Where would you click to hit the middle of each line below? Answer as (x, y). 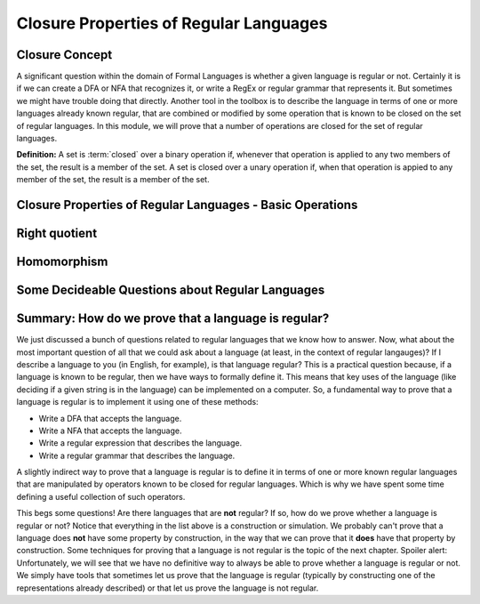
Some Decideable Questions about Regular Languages (171, 290)
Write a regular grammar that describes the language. (137, 455)
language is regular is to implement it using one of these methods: (137, 402)
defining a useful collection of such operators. (101, 496)
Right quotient (57, 234)
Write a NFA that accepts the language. (110, 431)
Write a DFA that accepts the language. (110, 418)
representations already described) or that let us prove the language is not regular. (168, 588)
